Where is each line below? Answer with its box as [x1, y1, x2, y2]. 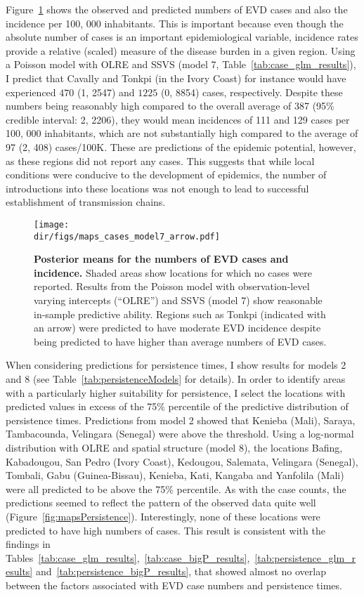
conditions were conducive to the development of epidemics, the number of [6, 167, 327, 182]
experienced [6, 84, 56, 99]
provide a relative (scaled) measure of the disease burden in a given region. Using [6, 43, 356, 58]
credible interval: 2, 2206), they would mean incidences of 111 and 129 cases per [6, 112, 350, 126]
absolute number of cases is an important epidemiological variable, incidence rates [6, 29, 358, 44]
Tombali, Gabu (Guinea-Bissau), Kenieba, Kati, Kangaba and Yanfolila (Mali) [6, 468, 344, 483]
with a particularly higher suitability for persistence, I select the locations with [6, 385, 346, 400]
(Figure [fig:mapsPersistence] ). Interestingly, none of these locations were [6, 509, 320, 523]
